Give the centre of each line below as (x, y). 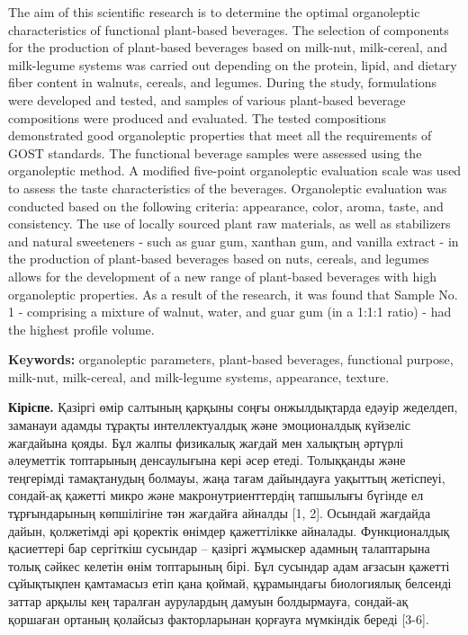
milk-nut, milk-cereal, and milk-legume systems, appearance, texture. (199, 376)
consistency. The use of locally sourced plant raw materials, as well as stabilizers (229, 224)
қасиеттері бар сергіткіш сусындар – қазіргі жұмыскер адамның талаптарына (219, 548)
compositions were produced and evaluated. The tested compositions (198, 117)
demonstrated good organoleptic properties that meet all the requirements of (220, 135)
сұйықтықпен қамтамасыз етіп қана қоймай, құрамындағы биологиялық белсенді (230, 583)
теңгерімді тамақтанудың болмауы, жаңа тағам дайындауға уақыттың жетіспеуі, (227, 477)
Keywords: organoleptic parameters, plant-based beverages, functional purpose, (231, 359)
